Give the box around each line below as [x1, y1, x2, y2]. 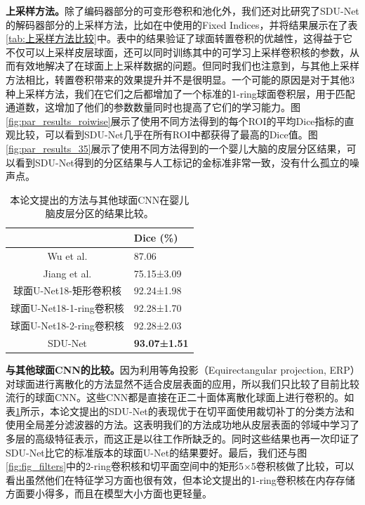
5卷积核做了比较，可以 [251, 459, 354, 473]
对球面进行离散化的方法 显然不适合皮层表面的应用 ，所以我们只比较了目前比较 [6, 376, 359, 391]
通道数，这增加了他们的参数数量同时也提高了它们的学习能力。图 [6, 100, 300, 114]
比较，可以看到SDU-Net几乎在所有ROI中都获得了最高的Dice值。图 [15, 127, 318, 142]
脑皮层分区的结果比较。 [45, 206, 154, 221]
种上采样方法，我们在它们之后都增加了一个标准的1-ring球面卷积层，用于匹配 [6, 86, 355, 100]
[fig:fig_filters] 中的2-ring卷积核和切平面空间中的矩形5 [6, 459, 244, 473]
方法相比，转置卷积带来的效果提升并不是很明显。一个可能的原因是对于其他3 [6, 72, 354, 86]
